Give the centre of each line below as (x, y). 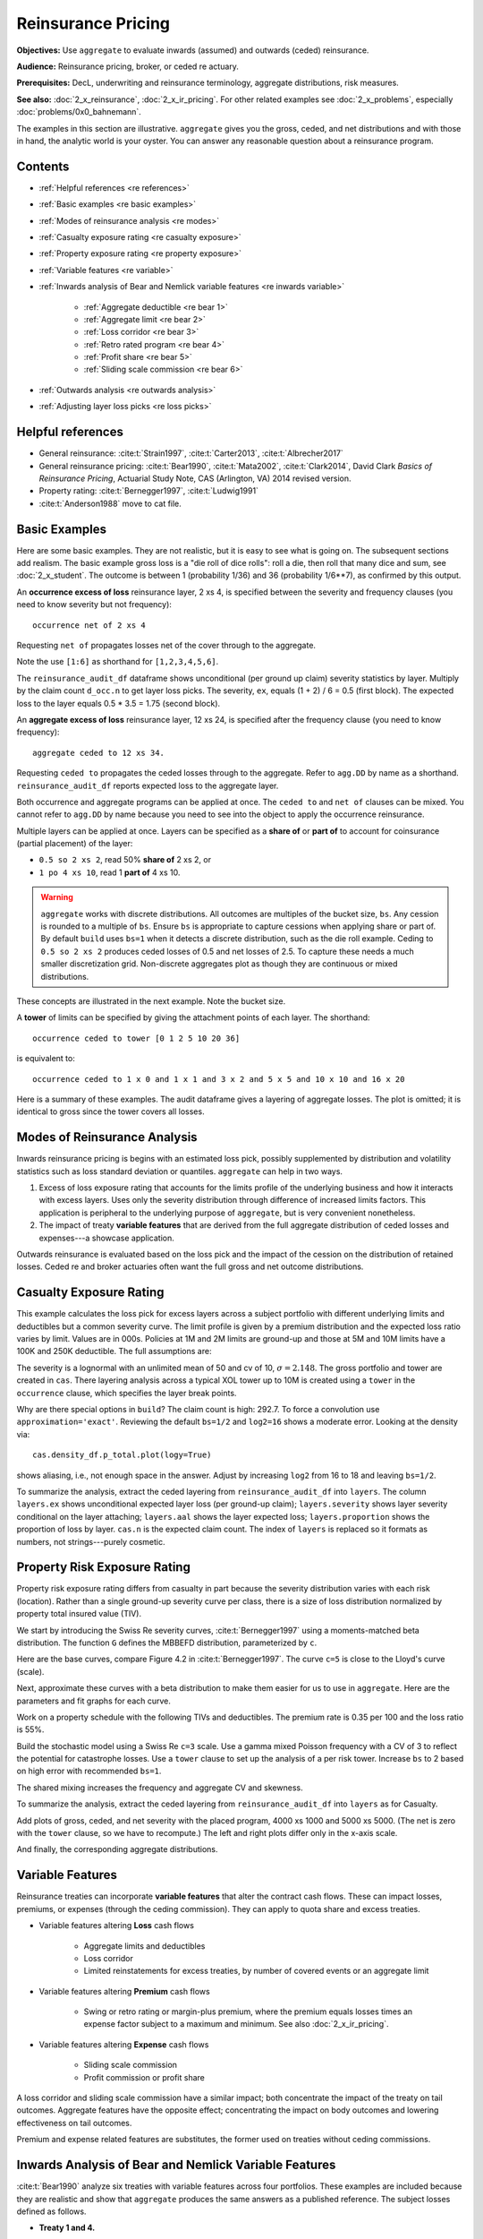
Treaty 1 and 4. (67, 2228)
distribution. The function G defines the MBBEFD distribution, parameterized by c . (167, 1643)
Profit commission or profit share (144, 2077)
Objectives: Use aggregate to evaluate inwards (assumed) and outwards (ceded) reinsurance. (193, 50)
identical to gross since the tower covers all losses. (110, 1111)
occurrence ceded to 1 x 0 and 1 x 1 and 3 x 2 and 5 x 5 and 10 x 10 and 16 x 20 (219, 1079)
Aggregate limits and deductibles (144, 1946)
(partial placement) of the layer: (75, 844)
